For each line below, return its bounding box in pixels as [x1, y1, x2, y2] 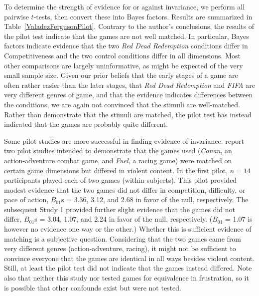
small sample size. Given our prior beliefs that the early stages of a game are [4, 70, 238, 80]
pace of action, [4, 194, 49, 205]
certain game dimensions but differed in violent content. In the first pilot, [4, 165, 228, 175]
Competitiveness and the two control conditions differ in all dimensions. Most [4, 50, 241, 60]
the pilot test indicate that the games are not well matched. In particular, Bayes [4, 30, 249, 41]
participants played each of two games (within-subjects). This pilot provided [4, 175, 237, 185]
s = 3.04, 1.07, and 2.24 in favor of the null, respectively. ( [34, 214, 213, 224]
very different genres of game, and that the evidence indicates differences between [4, 89, 253, 100]
